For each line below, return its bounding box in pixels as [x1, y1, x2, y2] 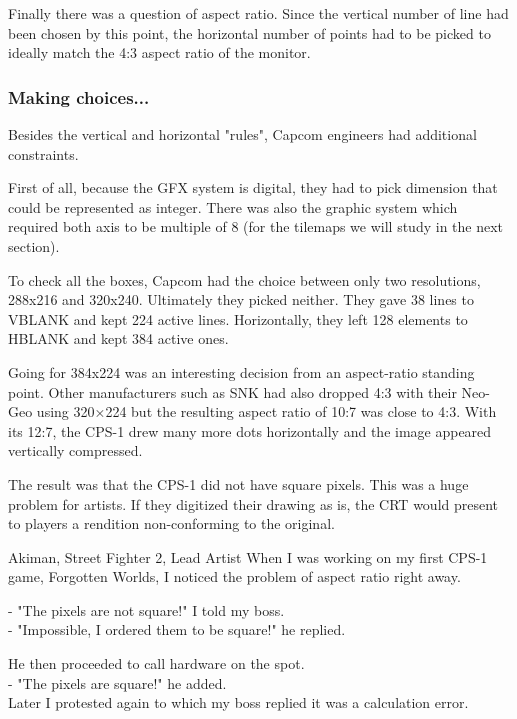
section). [8, 235, 60, 256]
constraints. [8, 143, 79, 164]
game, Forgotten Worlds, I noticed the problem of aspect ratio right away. [8, 566, 461, 587]
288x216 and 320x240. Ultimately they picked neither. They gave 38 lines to [8, 289, 474, 310]
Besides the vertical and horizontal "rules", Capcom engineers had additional [8, 124, 477, 144]
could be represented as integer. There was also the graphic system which [8, 196, 458, 217]
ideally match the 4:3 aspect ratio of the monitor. [8, 42, 311, 63]
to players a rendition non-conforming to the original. [8, 513, 335, 534]
